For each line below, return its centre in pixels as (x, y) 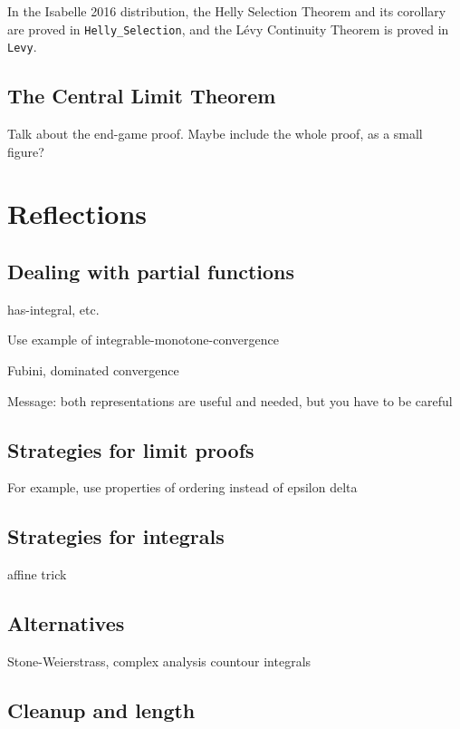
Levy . (22, 47)
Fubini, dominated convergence (93, 370)
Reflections (77, 214)
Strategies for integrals (116, 536)
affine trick (37, 574)
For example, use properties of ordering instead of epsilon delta (182, 487)
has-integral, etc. (53, 309)
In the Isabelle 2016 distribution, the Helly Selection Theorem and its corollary (227, 11)
